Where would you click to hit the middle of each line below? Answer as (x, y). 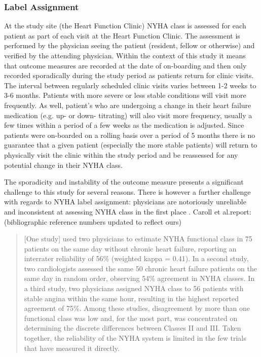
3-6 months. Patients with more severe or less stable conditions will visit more (125, 95)
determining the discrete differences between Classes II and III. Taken (133, 328)
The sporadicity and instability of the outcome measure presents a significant (124, 182)
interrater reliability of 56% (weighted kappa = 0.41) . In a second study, (136, 258)
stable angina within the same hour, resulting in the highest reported (132, 298)
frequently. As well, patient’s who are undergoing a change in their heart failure (128, 105)
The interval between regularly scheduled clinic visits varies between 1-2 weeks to (130, 85)
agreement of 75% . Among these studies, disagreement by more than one (137, 308)
